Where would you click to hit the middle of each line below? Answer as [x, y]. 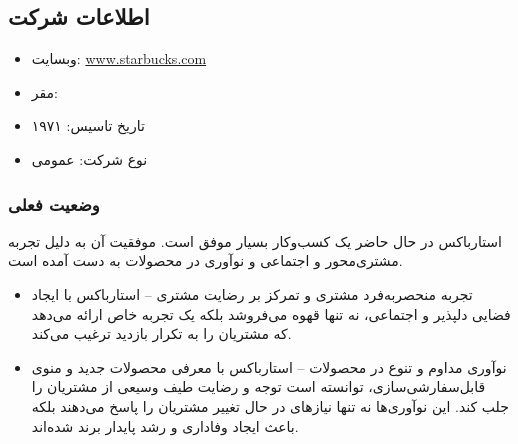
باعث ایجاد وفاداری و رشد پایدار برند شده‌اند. [165, 425]
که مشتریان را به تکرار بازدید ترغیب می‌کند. [161, 333]
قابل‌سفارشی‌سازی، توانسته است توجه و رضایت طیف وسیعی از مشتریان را [258, 386]
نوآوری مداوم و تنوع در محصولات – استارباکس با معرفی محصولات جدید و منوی [269, 366]
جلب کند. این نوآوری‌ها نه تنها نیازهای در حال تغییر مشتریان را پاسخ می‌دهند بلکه [270, 405]
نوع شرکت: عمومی [89, 158]
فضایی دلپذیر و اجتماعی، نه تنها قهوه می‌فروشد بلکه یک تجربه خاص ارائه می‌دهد [271, 313]
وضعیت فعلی [54, 203]
